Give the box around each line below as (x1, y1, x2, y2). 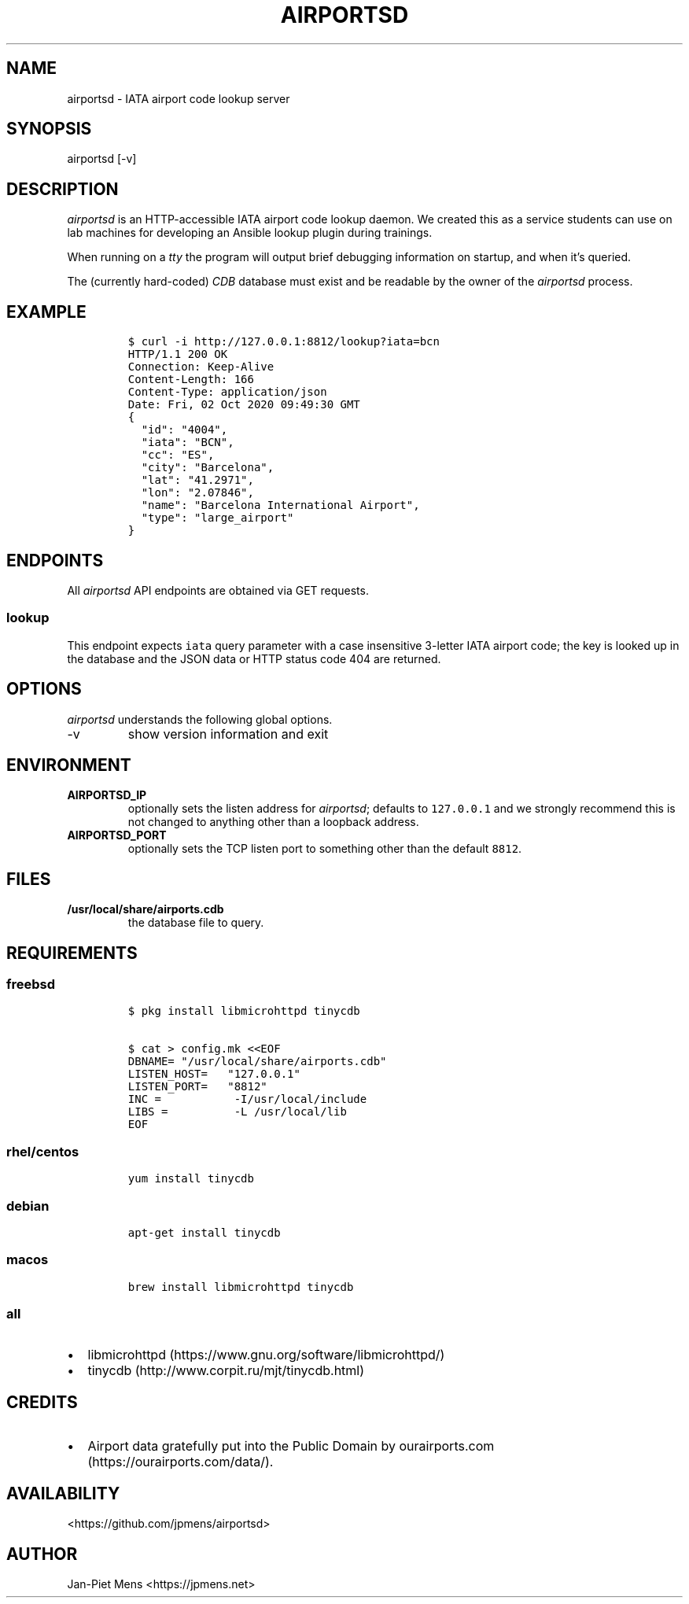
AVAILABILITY (6, 1483, 120, 1503)
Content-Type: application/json (127, 385, 327, 399)
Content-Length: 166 (127, 373, 254, 386)
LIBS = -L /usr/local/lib (127, 1105, 347, 1119)
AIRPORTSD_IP (67, 788, 147, 802)
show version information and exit (127, 725, 329, 742)
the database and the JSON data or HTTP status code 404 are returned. (67, 651, 441, 666)
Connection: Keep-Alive (127, 360, 274, 374)
